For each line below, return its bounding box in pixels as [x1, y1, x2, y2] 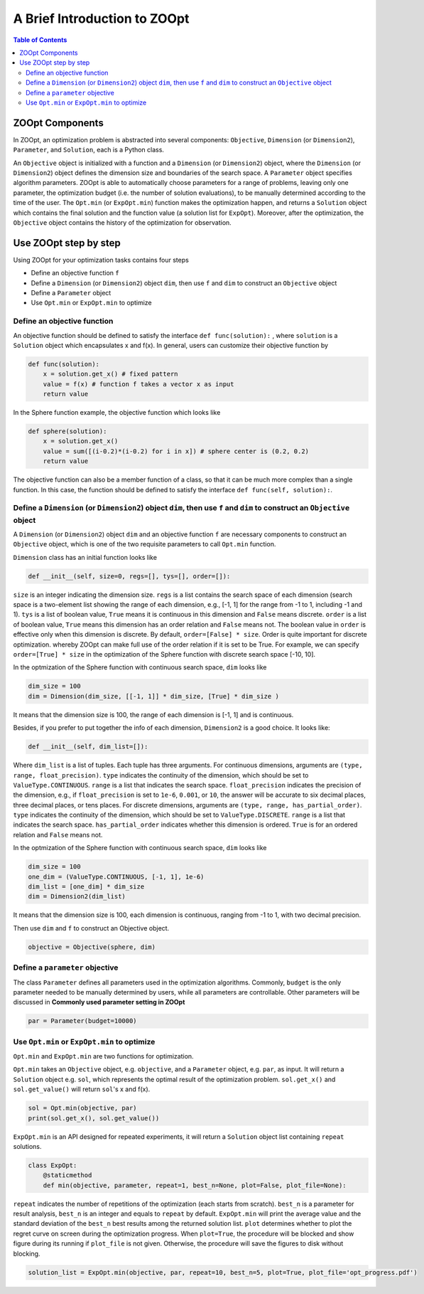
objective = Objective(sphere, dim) [28, 943, 156, 951]
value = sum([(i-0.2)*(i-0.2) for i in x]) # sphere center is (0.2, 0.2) [43, 447, 309, 455]
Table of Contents [13, 36, 67, 44]
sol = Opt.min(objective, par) [28, 1104, 138, 1113]
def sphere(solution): [28, 428, 107, 435]
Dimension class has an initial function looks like [13, 553, 158, 561]
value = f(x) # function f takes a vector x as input [43, 380, 234, 388]
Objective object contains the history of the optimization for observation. [13, 218, 232, 227]
